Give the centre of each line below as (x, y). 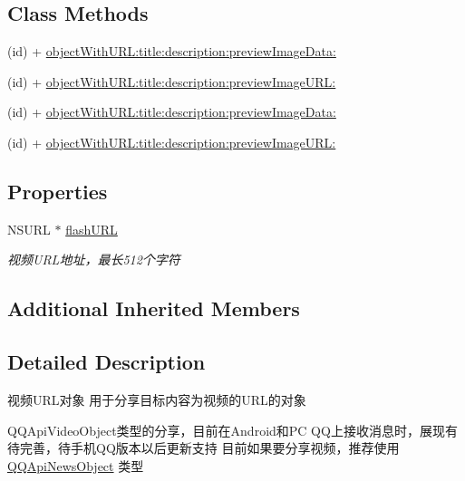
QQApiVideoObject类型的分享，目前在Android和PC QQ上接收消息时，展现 (226, 430)
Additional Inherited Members (154, 308)
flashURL (92, 229)
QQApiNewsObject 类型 (76, 465)
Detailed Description (107, 362)
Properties (58, 191)
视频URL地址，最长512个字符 (94, 260)
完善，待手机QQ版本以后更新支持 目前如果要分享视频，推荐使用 (209, 448)
